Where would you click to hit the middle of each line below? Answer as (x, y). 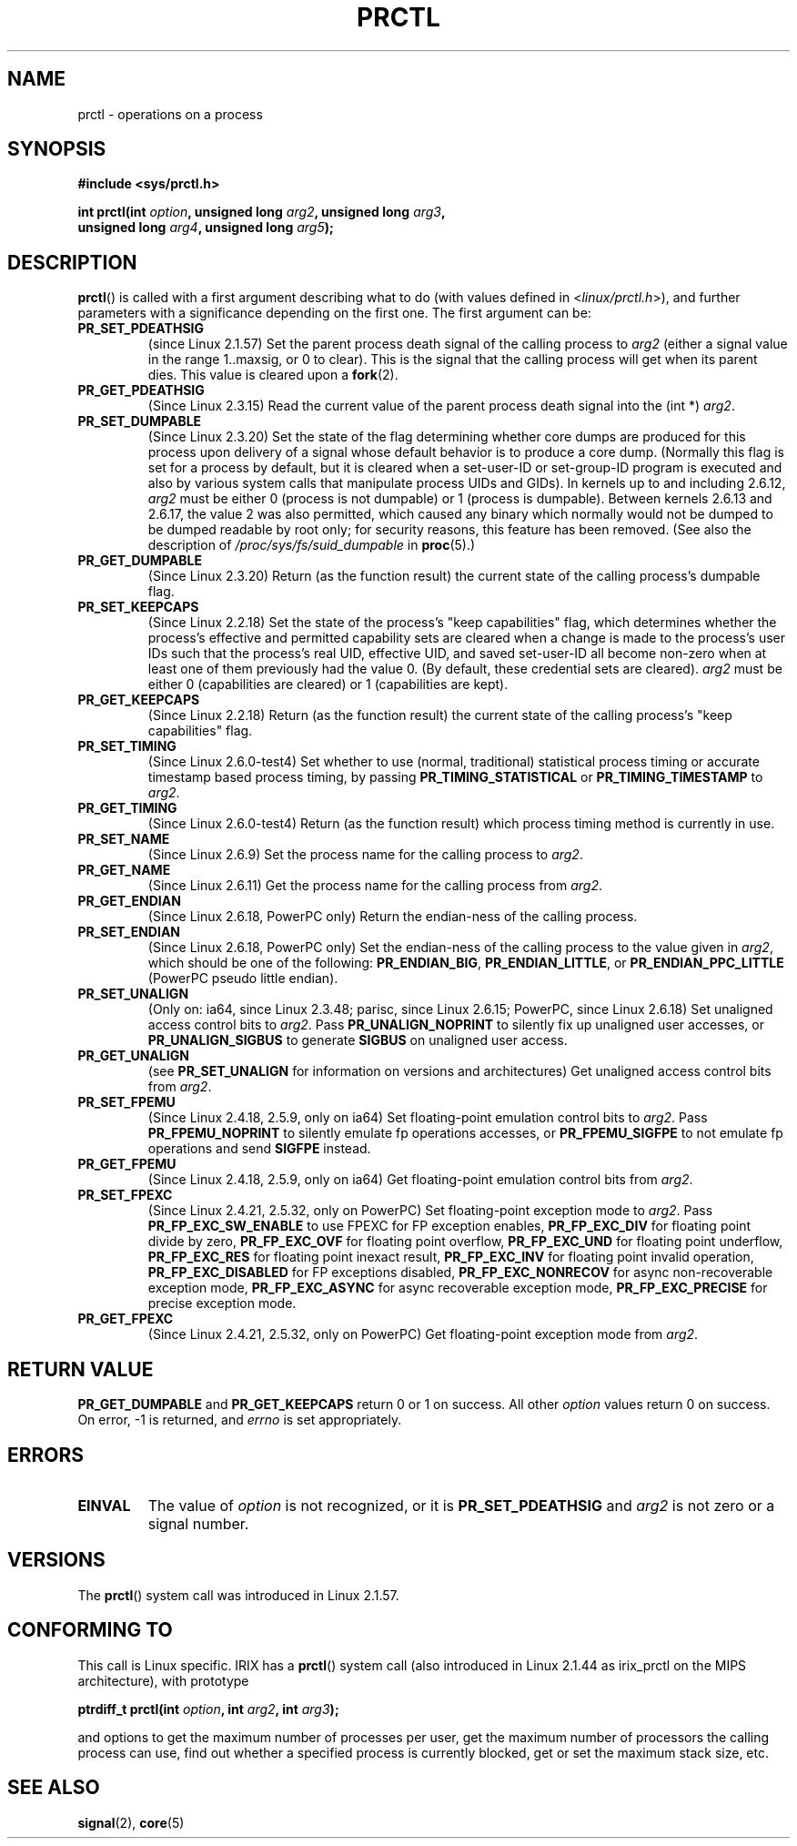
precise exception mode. (222, 1303)
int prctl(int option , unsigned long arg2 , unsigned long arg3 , (262, 212)
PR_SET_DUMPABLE (140, 421)
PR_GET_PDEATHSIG (141, 390)
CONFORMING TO (90, 1630)
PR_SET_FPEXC (125, 1195)
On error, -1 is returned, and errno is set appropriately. (240, 1420)
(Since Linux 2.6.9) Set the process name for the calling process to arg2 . (365, 855)
